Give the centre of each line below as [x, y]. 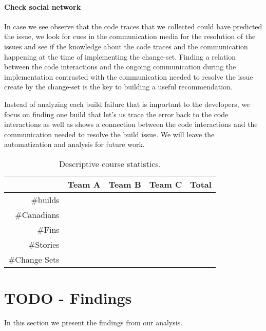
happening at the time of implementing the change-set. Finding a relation [120, 56]
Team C [166, 184]
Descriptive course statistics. [110, 163]
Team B [125, 184]
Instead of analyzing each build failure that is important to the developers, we [127, 104]
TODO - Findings [68, 298]
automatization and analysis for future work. [74, 144]
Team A [84, 184]
